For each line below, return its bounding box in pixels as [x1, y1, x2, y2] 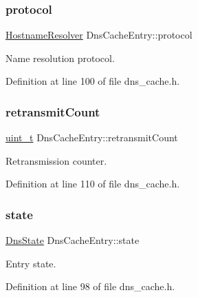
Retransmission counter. [5, 153, 107, 167]
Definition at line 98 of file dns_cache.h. [5, 279, 175, 294]
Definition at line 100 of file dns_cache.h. [5, 74, 180, 88]
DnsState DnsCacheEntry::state [5, 233, 140, 247]
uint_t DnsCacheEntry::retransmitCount [5, 130, 178, 145]
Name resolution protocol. [5, 50, 115, 65]
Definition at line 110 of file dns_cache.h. [5, 176, 180, 191]
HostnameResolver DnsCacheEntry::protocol [5, 28, 192, 42]
